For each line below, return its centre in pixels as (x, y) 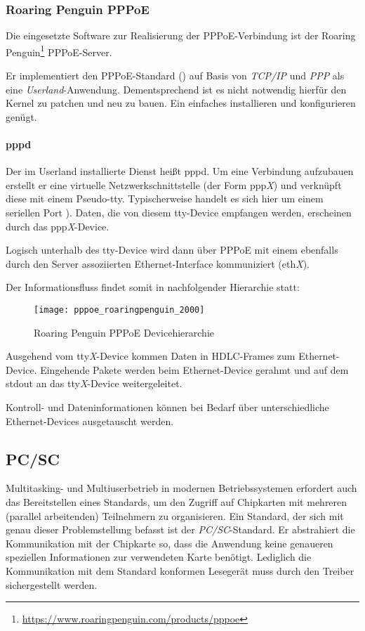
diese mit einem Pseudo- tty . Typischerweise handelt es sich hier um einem (165, 199)
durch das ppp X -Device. (58, 226)
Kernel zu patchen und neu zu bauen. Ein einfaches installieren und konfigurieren (181, 103)
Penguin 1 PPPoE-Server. (59, 51)
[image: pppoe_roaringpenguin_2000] (119, 310)
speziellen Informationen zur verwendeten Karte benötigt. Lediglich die (159, 557)
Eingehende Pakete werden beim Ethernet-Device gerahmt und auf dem (194, 369)
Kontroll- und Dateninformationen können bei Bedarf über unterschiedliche (167, 407)
